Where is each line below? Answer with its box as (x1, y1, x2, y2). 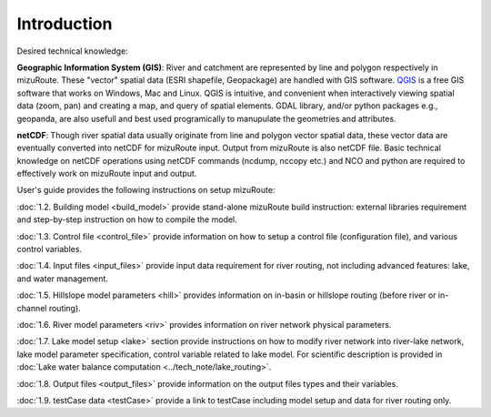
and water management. (16, 273, 109, 284)
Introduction (16, 14, 113, 34)
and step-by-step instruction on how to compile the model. (16, 214, 238, 225)
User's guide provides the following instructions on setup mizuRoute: (16, 185, 276, 196)
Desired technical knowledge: (16, 46, 129, 56)
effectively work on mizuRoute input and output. (16, 168, 197, 179)
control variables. (16, 244, 82, 255)
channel (16, 302, 47, 313)
